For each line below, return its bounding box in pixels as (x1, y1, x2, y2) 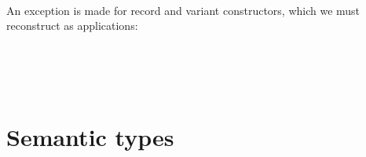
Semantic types (6, 120, 174, 152)
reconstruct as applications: (6, 17, 138, 34)
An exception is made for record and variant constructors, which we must (6, 2, 361, 18)
